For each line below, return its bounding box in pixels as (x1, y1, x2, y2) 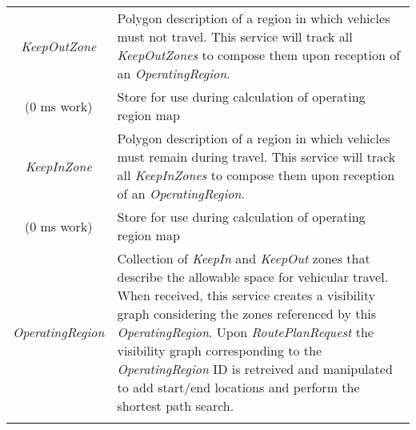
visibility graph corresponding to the (117, 341, 322, 360)
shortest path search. (117, 396, 234, 415)
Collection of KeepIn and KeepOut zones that (117, 249, 370, 267)
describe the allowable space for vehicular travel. (117, 267, 389, 286)
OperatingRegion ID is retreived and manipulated (117, 360, 393, 378)
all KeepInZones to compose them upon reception (117, 166, 395, 184)
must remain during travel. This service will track (117, 147, 396, 166)
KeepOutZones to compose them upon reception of (117, 46, 401, 64)
